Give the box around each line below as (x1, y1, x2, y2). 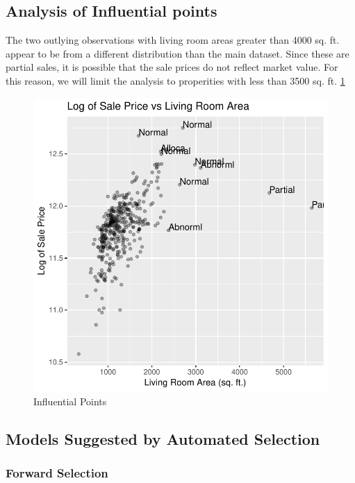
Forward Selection (6, 464, 108, 482)
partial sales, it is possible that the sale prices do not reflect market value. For (6, 60, 338, 74)
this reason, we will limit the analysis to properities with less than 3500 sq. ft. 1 (6, 73, 345, 87)
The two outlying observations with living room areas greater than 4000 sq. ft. (6, 33, 340, 47)
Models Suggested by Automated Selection (6, 428, 320, 450)
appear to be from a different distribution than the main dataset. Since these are (6, 46, 349, 60)
